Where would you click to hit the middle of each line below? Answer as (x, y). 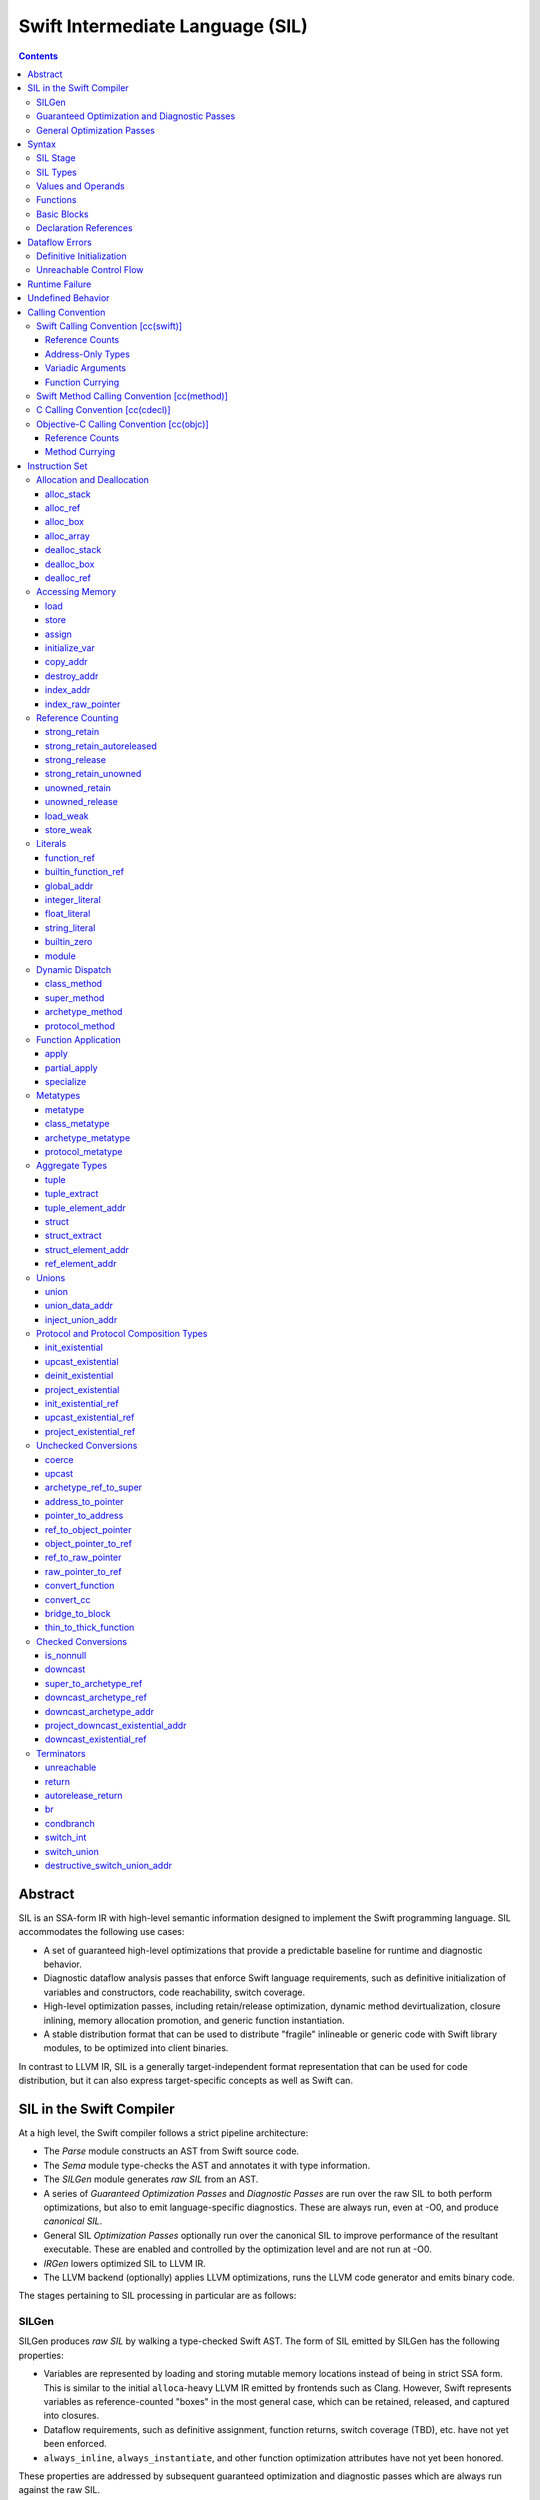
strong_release (76, 760)
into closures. (71, 2416)
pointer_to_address (84, 1516)
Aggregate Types (72, 1166)
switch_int (66, 1837)
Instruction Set (57, 466)
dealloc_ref (68, 578)
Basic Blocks (62, 214)
